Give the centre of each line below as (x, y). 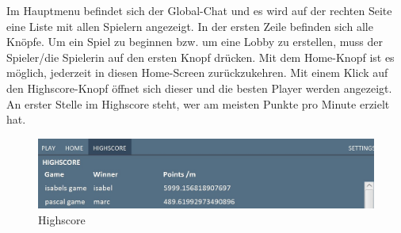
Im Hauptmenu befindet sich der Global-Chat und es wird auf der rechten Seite (199, 10)
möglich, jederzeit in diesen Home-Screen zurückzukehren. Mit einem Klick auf (197, 73)
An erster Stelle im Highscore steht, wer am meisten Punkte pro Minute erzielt (198, 103)
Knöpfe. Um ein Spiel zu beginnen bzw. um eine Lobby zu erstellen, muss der (195, 42)
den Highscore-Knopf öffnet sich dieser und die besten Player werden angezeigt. (199, 88)
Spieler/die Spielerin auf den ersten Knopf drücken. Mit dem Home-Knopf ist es (200, 57)
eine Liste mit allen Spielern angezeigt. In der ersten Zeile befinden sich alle (190, 26)
